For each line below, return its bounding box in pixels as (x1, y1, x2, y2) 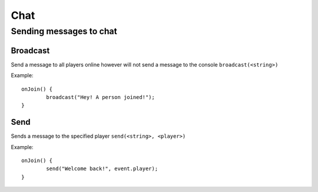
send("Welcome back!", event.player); (46, 165, 158, 172)
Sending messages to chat (11, 26, 118, 37)
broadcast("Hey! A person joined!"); (46, 94, 155, 100)
